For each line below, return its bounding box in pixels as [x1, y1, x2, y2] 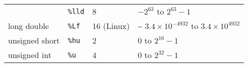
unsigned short [8, 34, 60, 46]
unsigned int [8, 49, 51, 60]
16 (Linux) [92, 20, 130, 31]
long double [8, 20, 49, 31]
